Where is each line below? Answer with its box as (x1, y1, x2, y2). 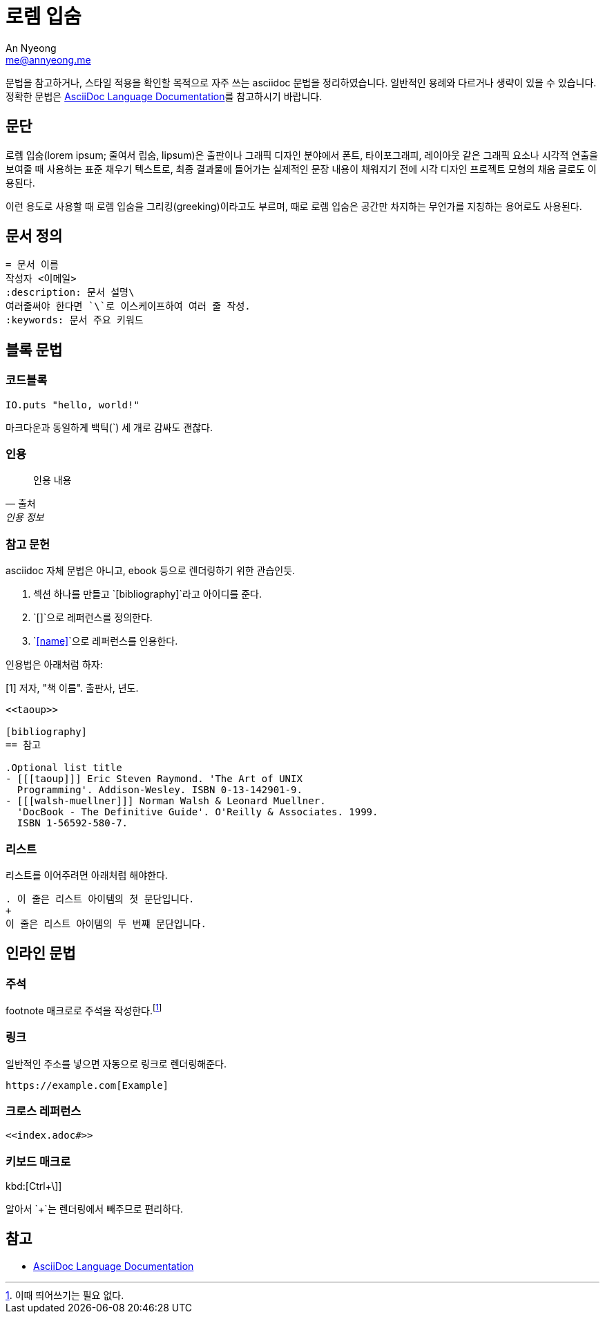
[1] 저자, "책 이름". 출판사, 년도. (6, 682, 139, 694)
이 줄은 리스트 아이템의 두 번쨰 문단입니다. (6, 918, 207, 929)
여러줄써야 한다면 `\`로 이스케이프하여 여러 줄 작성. (6, 301, 251, 312)
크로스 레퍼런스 (6, 1103, 81, 1118)
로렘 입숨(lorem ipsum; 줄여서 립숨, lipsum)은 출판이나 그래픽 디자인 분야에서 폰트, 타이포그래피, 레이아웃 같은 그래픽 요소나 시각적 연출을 (6, 149, 598, 161)
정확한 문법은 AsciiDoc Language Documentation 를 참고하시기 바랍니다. (6, 90, 323, 102)
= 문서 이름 (6, 259, 59, 271)
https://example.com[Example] (6, 1079, 169, 1091)
